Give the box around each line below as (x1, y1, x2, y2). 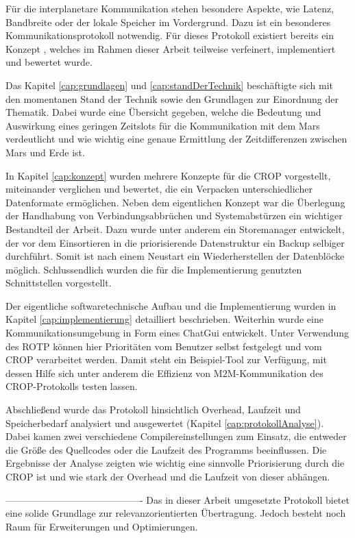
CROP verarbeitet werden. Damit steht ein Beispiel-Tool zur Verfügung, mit (5, 352, 327, 367)
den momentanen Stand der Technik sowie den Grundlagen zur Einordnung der (5, 91, 339, 106)
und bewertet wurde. (5, 55, 93, 69)
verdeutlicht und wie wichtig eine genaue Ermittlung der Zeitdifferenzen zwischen (5, 132, 347, 146)
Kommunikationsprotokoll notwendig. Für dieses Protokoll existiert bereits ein (5, 28, 334, 42)
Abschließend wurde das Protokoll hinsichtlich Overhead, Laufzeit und (5, 402, 301, 417)
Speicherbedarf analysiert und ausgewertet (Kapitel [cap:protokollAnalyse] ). (5, 415, 324, 430)
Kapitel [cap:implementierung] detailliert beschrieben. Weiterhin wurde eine (5, 312, 323, 326)
